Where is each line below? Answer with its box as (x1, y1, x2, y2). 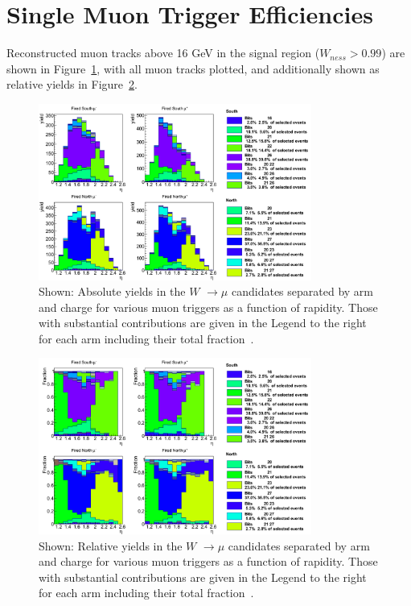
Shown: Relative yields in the (39, 537, 183, 554)
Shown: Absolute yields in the (39, 283, 186, 300)
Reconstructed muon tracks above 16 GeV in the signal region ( (6, 44, 320, 61)
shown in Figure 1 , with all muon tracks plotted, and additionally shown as (6, 60, 380, 77)
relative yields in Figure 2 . (6, 76, 138, 93)
